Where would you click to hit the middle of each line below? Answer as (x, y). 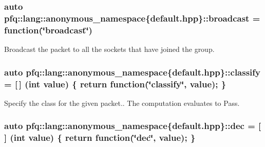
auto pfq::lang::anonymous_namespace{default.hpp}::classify (132, 72)
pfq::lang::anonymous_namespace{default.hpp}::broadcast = (132, 18)
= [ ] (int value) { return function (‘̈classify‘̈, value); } (115, 84)
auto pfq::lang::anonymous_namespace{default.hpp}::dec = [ (133, 126)
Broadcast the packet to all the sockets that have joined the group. (109, 49)
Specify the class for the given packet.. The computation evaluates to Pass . (122, 103)
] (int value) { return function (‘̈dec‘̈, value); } (100, 137)
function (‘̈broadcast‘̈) (48, 30)
